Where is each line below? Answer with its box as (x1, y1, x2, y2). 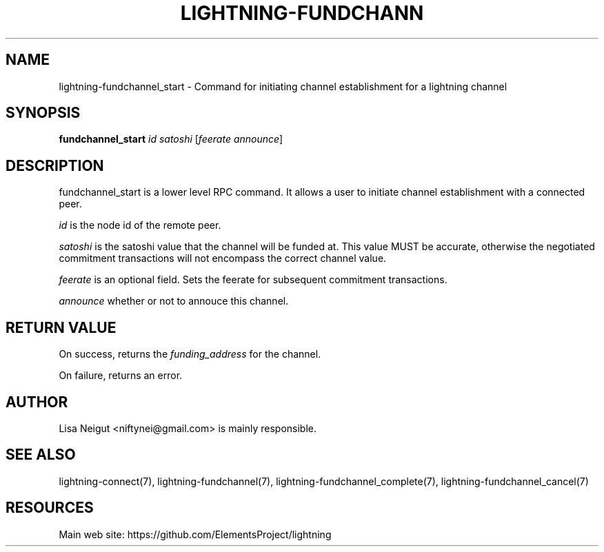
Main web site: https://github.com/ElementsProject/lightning (59, 528, 332, 540)
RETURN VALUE (6, 318, 117, 336)
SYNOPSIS (6, 104, 81, 122)
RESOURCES (6, 499, 94, 517)
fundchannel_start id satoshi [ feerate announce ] (59, 133, 283, 145)
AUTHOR (6, 393, 68, 411)
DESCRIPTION (6, 156, 104, 174)
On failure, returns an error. (59, 369, 183, 382)
